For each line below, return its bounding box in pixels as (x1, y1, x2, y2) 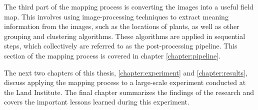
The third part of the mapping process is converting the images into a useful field (4, 1, 253, 11)
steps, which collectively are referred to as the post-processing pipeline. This (4, 40, 237, 51)
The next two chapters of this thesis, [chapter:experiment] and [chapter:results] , (4, 67, 247, 77)
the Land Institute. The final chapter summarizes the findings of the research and (4, 86, 254, 97)
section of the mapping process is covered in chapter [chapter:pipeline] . (4, 50, 220, 60)
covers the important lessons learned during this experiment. (4, 96, 189, 107)
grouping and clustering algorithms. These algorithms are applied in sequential (4, 30, 245, 41)
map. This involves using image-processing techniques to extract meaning (4, 11, 228, 21)
